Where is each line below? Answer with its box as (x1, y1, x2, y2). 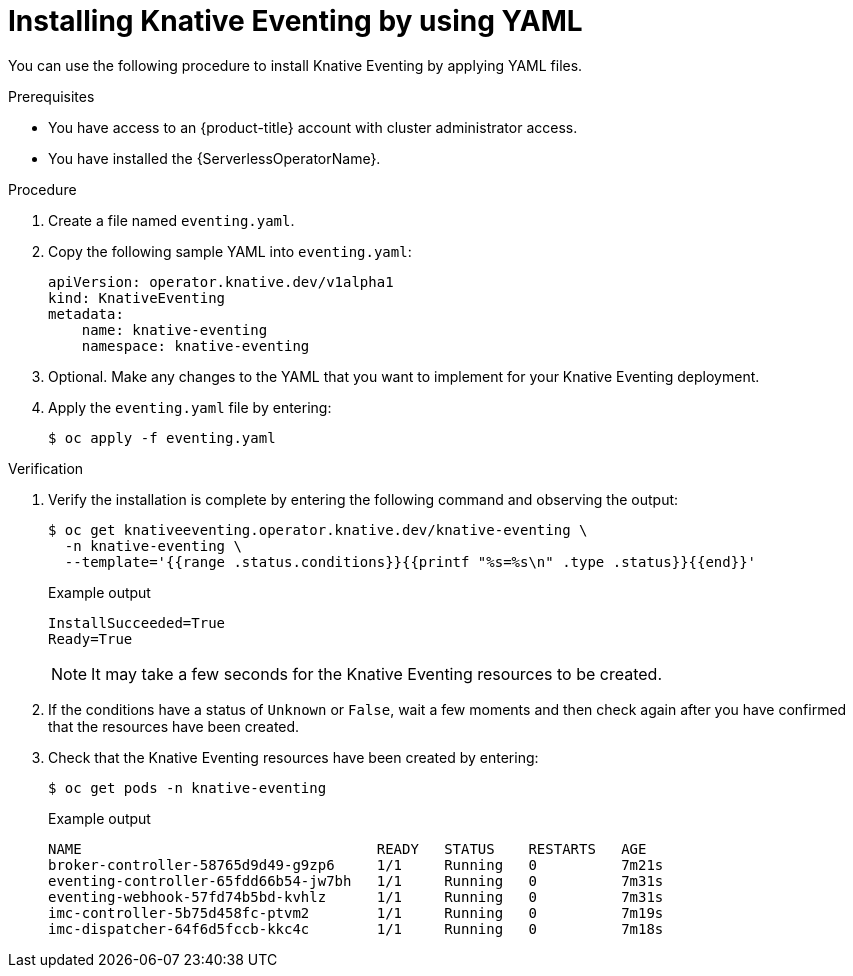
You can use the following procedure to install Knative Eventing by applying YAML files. (8, 56, 583, 74)
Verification (8, 459, 84, 477)
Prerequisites (8, 87, 95, 105)
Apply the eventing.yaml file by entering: (48, 398, 332, 416)
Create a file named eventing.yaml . (48, 211, 295, 229)
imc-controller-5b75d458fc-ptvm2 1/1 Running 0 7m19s (48, 904, 664, 921)
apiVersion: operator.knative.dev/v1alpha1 (48, 273, 394, 290)
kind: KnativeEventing (48, 289, 226, 306)
